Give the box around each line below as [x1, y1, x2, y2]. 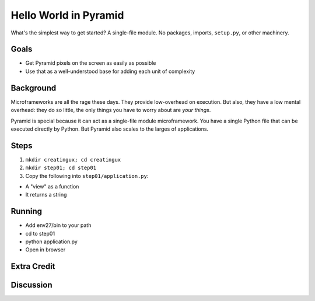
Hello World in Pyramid [10, 9, 124, 22]
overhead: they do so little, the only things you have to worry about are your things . [10, 107, 211, 114]
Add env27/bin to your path [25, 222, 92, 229]
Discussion [10, 280, 52, 290]
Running [10, 206, 43, 216]
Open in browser [25, 246, 66, 253]
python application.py [25, 238, 78, 245]
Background [10, 83, 57, 93]
